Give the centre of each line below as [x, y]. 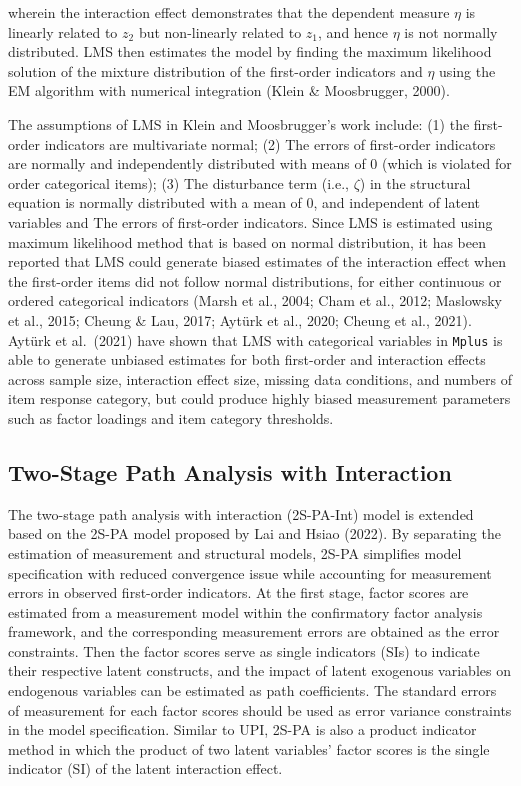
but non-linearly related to [220, 31]
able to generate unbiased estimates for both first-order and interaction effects [247, 359]
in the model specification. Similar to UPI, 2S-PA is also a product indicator [242, 729]
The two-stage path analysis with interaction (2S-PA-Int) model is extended [241, 513]
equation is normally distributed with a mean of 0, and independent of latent [244, 202]
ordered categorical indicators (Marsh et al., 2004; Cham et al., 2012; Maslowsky [255, 300]
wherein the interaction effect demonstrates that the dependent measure [229, 12]
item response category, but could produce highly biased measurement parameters [259, 398]
